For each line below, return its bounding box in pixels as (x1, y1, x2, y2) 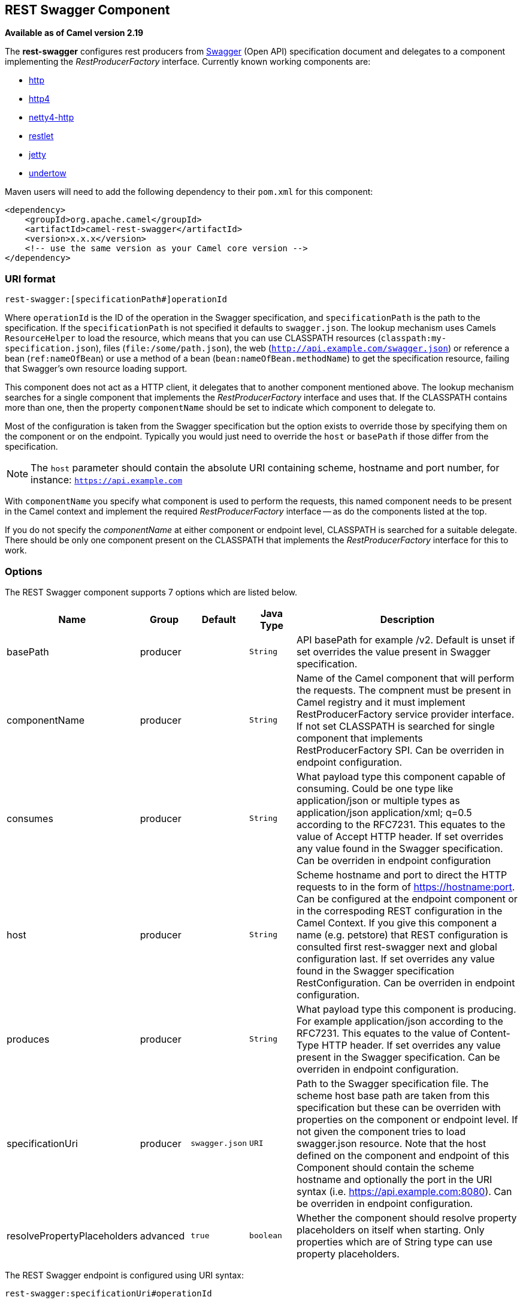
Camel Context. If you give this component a (297, 916, 497, 929)
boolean (249, 1231, 282, 1241)
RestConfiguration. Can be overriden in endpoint (297, 976, 515, 989)
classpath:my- (380, 333, 447, 344)
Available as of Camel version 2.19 (5, 28, 144, 38)
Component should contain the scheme (297, 1161, 474, 1173)
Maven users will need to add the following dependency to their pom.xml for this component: (5, 186, 373, 197)
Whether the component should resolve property (297, 1211, 517, 1224)
